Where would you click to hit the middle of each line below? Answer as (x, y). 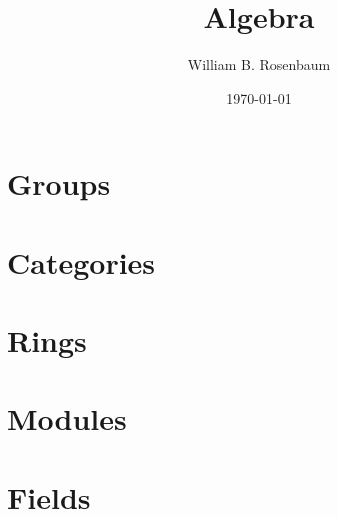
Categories (81, 261)
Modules (67, 418)
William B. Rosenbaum (259, 64)
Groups (59, 183)
